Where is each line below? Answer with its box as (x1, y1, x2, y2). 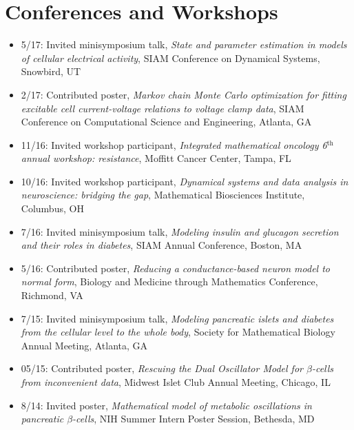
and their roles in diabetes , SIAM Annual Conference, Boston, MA (21, 238, 302, 252)
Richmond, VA (21, 288, 83, 303)
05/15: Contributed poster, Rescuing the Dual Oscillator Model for (21, 361, 303, 376)
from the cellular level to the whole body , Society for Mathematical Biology (21, 325, 335, 339)
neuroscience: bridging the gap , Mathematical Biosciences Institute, (21, 187, 305, 202)
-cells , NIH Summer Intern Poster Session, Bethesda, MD (72, 411, 315, 426)
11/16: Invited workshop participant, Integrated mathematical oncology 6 (21, 137, 327, 152)
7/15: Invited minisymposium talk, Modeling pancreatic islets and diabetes (21, 311, 334, 325)
